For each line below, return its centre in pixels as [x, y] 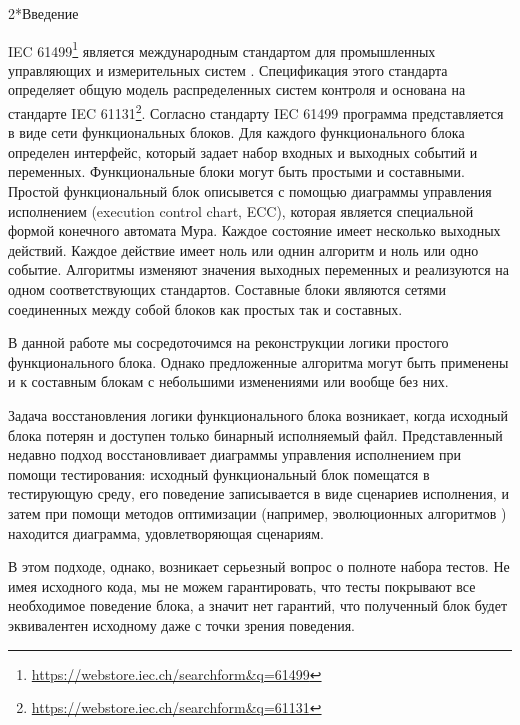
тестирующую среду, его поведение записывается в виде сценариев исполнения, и [258, 493]
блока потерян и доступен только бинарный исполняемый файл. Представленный [255, 434]
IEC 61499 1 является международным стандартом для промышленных [222, 49]
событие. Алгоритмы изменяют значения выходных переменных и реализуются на [259, 269]
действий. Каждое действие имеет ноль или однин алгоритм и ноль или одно [243, 249]
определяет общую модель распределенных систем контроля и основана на [237, 89]
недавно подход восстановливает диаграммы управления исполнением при [234, 454]
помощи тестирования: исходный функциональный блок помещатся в [219, 473]
